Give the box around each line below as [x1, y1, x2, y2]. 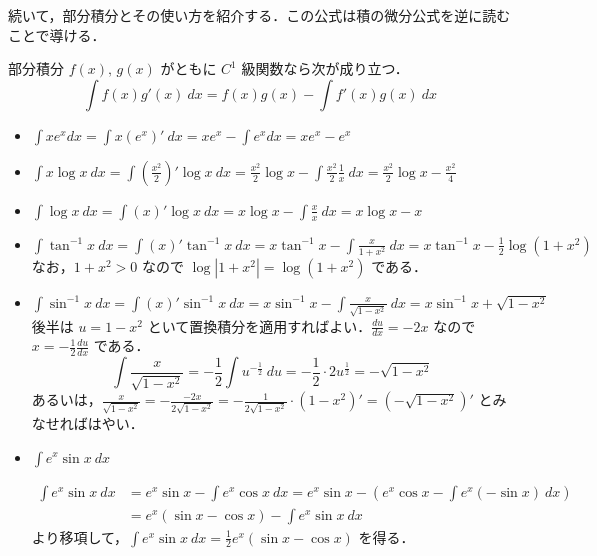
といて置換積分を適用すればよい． [147, 315, 372, 336]
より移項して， [31, 526, 129, 547]
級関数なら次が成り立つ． [241, 58, 409, 79]
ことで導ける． [8, 24, 106, 45]
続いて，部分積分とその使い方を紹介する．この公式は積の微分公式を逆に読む [8, 5, 511, 25]
